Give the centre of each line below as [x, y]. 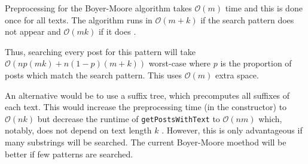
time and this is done [264, 8]
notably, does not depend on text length [78, 130]
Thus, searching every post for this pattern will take [100, 51]
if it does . [117, 31]
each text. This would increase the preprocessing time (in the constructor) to [146, 107]
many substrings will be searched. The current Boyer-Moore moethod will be [146, 142]
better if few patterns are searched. [69, 154]
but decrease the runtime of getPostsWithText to [129, 118]
